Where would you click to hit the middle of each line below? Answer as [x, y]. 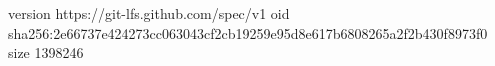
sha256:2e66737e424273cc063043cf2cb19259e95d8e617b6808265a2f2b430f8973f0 [248, 32]
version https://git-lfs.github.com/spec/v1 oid [149, 13]
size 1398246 [46, 52]
